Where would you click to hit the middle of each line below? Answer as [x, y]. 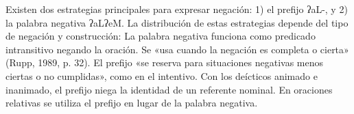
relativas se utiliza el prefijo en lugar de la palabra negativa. [132, 103]
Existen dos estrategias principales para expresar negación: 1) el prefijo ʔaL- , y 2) [177, 9]
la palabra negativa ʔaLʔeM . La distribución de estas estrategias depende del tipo [177, 22]
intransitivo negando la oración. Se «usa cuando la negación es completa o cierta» [177, 49]
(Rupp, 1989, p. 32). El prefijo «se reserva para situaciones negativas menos [164, 62]
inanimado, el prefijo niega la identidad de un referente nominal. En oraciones [169, 89]
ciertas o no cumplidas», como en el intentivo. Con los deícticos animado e [162, 75]
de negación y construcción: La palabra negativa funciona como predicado [161, 36]
